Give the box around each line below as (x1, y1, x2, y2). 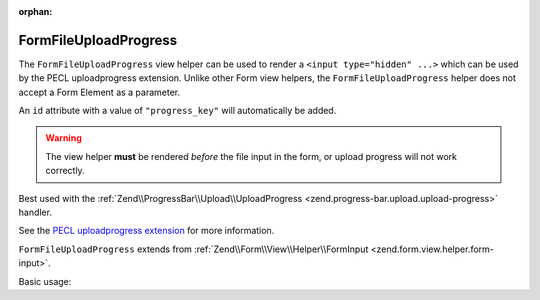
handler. (18, 206, 52, 219)
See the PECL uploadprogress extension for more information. (18, 225, 275, 237)
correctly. (45, 165, 85, 177)
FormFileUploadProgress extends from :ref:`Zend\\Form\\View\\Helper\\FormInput (18, 243, 369, 255)
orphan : (18, 6, 53, 17)
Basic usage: (18, 275, 72, 287)
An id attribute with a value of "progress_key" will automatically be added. (18, 105, 337, 117)
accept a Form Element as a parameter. (18, 86, 181, 98)
